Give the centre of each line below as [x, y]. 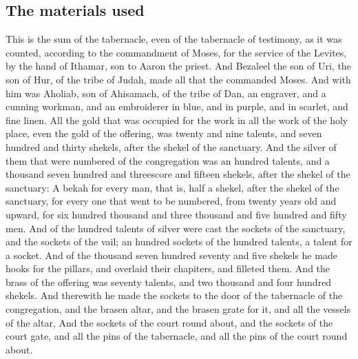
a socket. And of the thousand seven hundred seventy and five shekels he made [171, 255]
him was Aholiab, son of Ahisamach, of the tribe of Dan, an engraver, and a [166, 93]
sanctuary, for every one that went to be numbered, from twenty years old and [171, 201]
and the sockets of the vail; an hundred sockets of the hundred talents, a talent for [179, 242]
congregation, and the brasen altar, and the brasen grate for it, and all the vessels [178, 309]
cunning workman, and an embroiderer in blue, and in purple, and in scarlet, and [177, 106]
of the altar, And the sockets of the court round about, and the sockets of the [169, 322]
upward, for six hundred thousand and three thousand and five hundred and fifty [176, 214]
